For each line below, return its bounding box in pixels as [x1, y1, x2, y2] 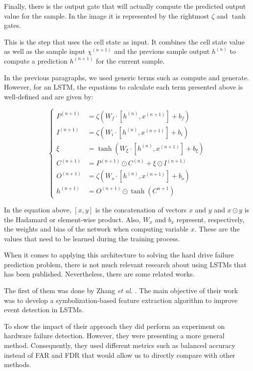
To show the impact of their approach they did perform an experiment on [4, 321, 225, 331]
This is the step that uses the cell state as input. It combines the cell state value [4, 36, 245, 46]
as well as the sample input [4, 46, 86, 56]
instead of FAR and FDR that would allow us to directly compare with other [4, 349, 235, 360]
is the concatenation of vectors [95, 204, 187, 214]
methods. [4, 359, 31, 370]
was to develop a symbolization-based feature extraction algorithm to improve [4, 295, 238, 305]
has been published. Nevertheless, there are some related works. [4, 269, 195, 279]
